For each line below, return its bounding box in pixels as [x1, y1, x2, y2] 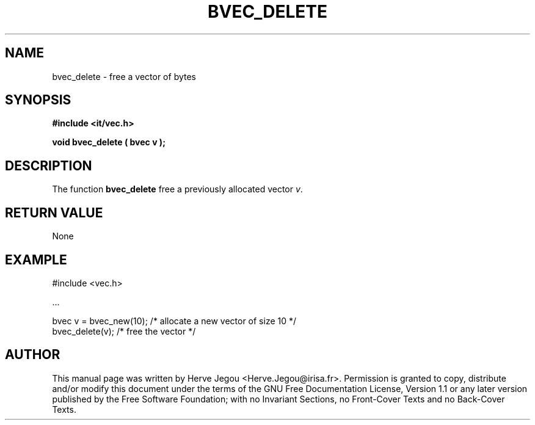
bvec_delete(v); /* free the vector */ [52, 325, 196, 336]
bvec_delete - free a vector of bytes [52, 71, 196, 82]
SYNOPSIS [5, 92, 71, 108]
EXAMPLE [5, 252, 67, 267]
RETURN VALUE [5, 205, 103, 220]
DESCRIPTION [5, 158, 92, 173]
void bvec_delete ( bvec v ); [52, 137, 166, 148]
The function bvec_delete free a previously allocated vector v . [52, 184, 303, 195]
